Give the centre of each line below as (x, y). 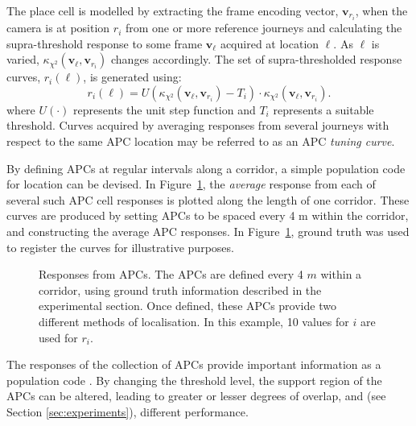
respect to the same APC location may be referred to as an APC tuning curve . (201, 141)
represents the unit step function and (165, 109)
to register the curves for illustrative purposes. (120, 247)
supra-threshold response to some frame (105, 43)
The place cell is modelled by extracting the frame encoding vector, (173, 10)
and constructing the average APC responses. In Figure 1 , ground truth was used (208, 232)
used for (58, 337)
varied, (23, 59)
